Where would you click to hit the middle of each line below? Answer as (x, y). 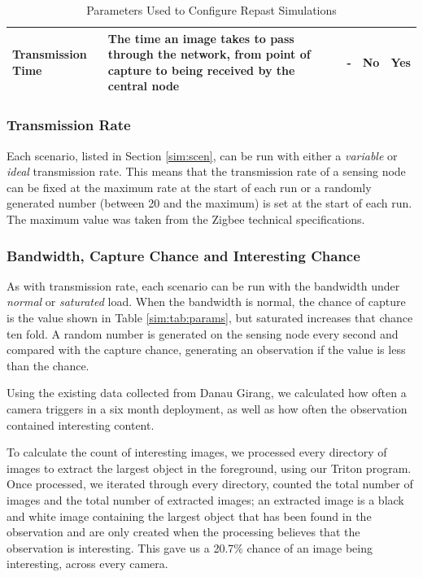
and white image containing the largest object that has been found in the (189, 516)
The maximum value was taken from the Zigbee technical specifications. (186, 219)
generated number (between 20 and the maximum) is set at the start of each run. (209, 203)
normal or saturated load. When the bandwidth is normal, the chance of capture (206, 302)
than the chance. (48, 365)
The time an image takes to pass (201, 38)
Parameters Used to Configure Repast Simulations (211, 10)
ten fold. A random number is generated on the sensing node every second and (203, 333)
